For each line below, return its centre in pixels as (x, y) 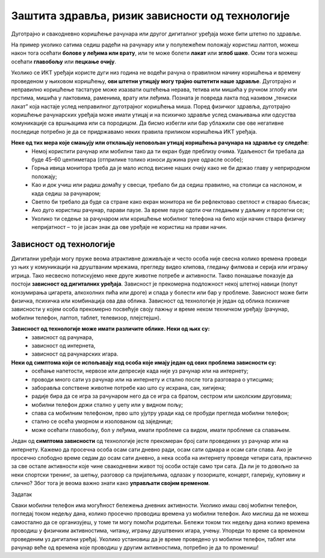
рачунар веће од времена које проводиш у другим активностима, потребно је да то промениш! (135, 547)
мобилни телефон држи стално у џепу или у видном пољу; (107, 404)
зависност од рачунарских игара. (75, 354)
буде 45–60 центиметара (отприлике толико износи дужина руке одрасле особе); (138, 160)
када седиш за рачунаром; (66, 193)
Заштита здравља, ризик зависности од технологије (150, 16)
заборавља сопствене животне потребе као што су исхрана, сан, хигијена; (129, 387)
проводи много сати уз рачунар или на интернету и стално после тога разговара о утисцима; (153, 379)
